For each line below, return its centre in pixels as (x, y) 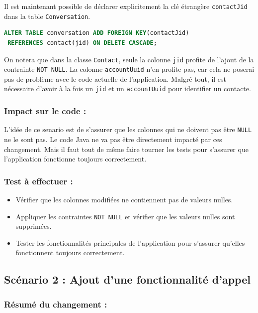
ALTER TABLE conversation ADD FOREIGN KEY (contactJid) (97, 33)
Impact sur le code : (45, 110)
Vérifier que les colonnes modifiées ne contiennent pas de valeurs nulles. (124, 199)
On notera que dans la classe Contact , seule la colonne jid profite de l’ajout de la (129, 59)
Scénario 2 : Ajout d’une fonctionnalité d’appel (127, 279)
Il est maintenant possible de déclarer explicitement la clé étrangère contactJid (126, 6)
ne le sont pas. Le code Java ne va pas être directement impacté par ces (113, 139)
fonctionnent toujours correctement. (70, 252)
